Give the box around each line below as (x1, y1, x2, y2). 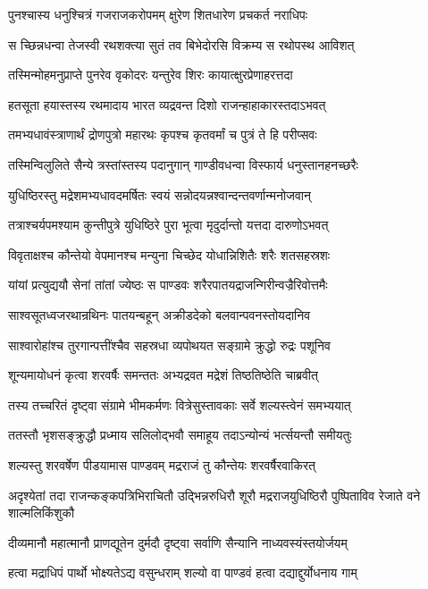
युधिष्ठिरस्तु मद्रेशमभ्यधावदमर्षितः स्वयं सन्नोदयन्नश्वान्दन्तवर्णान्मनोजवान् (8, 185, 311, 204)
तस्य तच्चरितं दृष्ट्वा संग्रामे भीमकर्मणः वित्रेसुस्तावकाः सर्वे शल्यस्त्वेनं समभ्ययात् (8, 395, 351, 414)
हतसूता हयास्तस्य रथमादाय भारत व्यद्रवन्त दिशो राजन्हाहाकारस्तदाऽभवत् (8, 95, 326, 114)
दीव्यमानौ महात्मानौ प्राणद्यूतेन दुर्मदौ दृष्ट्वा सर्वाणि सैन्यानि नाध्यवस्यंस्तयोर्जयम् (8, 533, 348, 551)
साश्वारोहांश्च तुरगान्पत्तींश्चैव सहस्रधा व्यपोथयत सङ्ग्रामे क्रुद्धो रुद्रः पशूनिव (8, 335, 331, 354)
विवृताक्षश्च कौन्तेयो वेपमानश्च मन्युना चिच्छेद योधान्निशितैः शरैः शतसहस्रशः (8, 245, 331, 264)
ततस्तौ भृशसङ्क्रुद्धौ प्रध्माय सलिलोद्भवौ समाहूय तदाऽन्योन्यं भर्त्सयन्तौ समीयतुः (8, 425, 352, 444)
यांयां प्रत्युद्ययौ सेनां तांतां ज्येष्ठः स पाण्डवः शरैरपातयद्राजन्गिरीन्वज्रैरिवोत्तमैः (8, 275, 328, 294)
